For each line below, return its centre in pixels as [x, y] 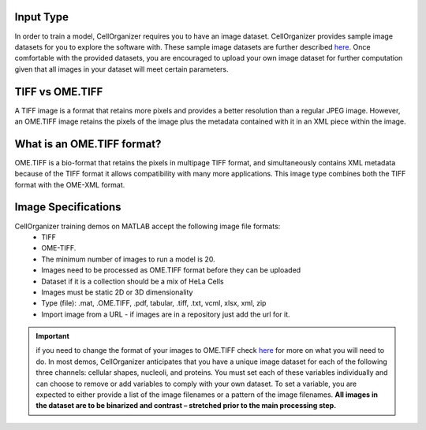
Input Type [42, 17]
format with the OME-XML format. [70, 184]
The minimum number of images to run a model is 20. [129, 259]
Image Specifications [68, 208]
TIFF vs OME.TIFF [59, 92]
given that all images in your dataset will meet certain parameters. [121, 69]
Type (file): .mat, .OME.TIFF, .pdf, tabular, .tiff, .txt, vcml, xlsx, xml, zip [154, 303]
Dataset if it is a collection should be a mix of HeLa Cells [133, 281]
